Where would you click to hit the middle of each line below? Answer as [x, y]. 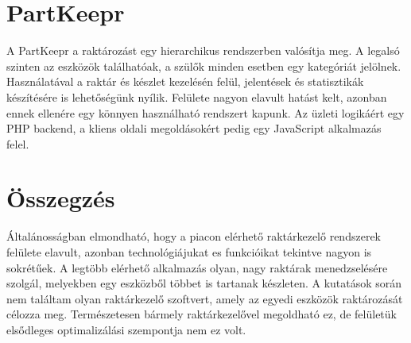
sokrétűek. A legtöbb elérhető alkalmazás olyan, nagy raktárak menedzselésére [197, 267]
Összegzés [61, 198]
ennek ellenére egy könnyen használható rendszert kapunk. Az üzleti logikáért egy [205, 112]
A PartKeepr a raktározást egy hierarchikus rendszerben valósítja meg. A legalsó [203, 50]
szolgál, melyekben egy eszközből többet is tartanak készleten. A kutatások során [204, 283]
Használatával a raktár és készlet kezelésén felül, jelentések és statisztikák [185, 81]
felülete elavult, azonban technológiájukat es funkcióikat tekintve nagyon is [189, 252]
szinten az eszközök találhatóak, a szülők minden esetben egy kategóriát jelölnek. [204, 66]
